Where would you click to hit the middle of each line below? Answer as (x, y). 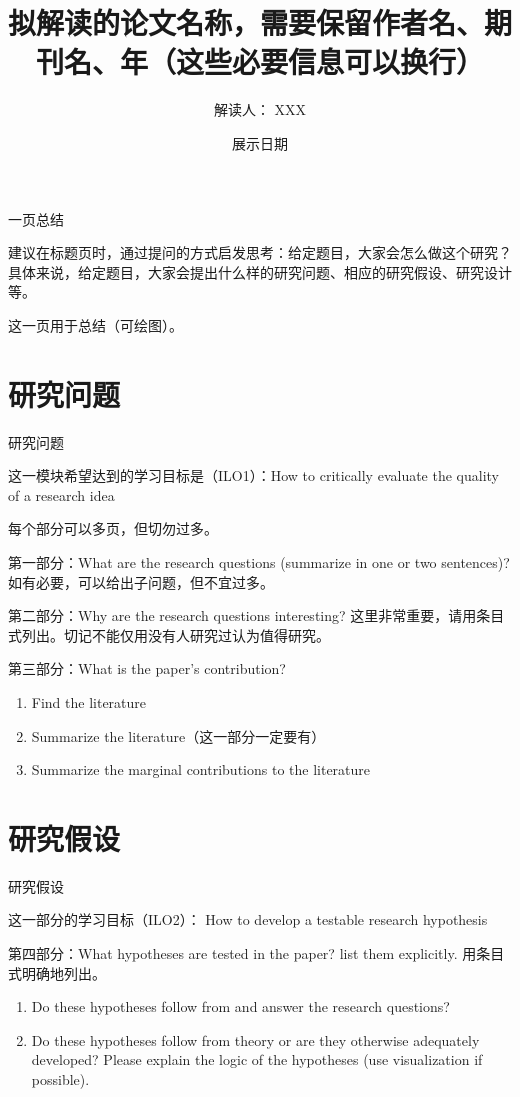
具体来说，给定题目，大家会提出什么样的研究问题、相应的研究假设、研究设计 (260, 271)
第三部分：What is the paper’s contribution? (147, 668)
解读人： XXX (260, 109)
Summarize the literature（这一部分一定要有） (178, 735)
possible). (60, 1079)
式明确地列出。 (57, 972)
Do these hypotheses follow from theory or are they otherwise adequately (255, 1039)
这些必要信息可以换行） (329, 61)
